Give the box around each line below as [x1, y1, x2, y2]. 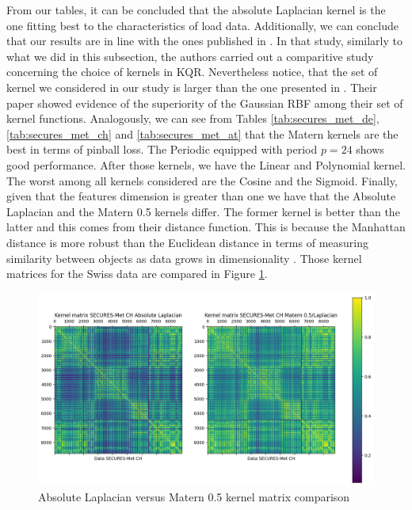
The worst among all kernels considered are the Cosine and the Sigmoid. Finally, [6, 172, 398, 188]
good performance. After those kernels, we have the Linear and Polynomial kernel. [6, 156, 406, 173]
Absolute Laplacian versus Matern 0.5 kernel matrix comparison [38, 488, 350, 504]
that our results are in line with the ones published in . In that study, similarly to [6, 32, 403, 49]
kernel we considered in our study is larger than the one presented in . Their [6, 78, 377, 95]
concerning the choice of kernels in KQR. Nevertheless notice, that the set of [6, 63, 378, 80]
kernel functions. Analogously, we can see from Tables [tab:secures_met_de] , [6, 110, 380, 127]
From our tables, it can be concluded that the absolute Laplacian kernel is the [6, 2, 386, 17]
